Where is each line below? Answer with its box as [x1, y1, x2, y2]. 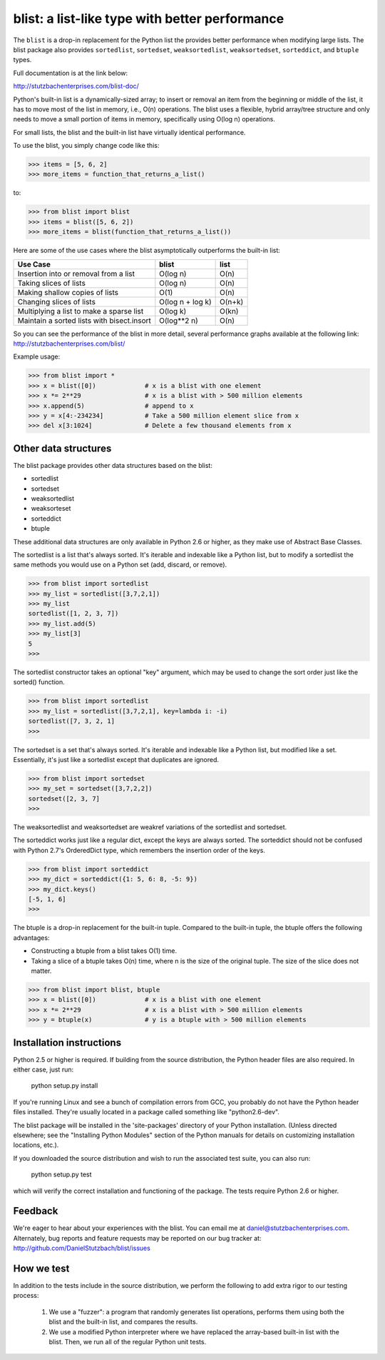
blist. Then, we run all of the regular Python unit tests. [48, 1338, 207, 1346]
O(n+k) [220, 296, 244, 306]
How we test [13, 1263, 70, 1274]
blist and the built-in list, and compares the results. [48, 1318, 198, 1326]
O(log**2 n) [159, 315, 199, 325]
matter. [31, 966, 52, 975]
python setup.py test [31, 1170, 92, 1179]
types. [13, 56, 32, 64]
